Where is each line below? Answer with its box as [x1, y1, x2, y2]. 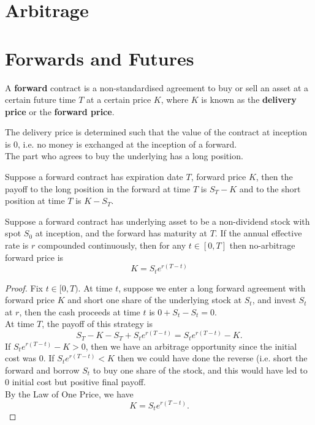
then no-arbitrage [229, 239, 295, 252]
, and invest [252, 293, 296, 306]
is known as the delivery [201, 93, 297, 106]
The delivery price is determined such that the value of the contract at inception [5, 126, 308, 138]
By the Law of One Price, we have [5, 387, 134, 400]
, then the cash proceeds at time [19, 305, 140, 318]
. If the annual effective [214, 227, 302, 239]
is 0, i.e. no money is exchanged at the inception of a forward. [5, 137, 237, 150]
